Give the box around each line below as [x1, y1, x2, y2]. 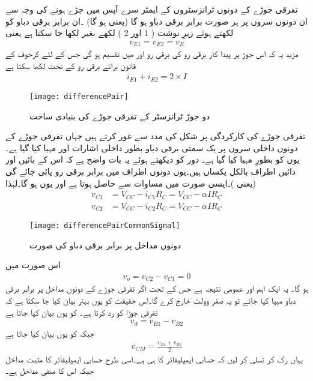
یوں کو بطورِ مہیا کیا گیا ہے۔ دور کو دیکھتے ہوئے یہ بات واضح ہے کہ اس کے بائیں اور [5, 153, 300, 166]
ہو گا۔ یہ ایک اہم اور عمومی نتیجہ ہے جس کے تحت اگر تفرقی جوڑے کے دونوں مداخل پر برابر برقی [5, 282, 308, 295]
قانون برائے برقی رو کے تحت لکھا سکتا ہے [5, 59, 136, 71]
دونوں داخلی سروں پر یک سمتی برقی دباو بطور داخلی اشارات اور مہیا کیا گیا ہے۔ [5, 141, 298, 154]
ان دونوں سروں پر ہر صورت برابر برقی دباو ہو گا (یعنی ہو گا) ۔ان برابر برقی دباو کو [5, 14, 308, 27]
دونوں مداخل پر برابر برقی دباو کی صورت [29, 238, 181, 251]
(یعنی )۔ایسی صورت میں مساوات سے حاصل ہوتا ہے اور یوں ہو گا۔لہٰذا [5, 176, 256, 189]
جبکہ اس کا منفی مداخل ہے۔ [5, 364, 94, 377]
